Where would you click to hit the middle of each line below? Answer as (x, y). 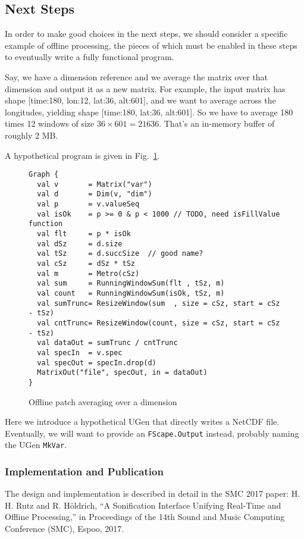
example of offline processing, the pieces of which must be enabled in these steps (151, 45)
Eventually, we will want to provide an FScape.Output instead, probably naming (152, 433)
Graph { (44, 175)
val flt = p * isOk (84, 234)
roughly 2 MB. (32, 135)
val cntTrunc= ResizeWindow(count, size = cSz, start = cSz (159, 323)
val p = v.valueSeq (88, 204)
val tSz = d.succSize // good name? (120, 254)
